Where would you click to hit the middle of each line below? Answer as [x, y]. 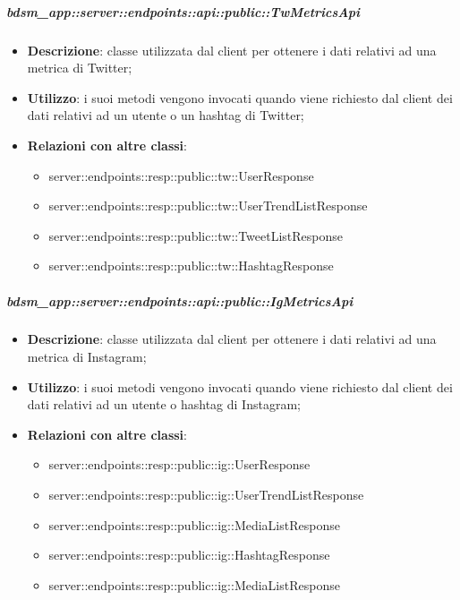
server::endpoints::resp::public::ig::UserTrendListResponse [206, 495]
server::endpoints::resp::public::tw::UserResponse [181, 175]
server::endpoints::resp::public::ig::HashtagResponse [189, 555]
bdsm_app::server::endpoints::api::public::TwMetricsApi [183, 11]
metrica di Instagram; [87, 357]
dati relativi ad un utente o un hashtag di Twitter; [166, 115]
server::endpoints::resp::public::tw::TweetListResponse [196, 235]
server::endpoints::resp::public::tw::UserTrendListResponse [208, 206]
